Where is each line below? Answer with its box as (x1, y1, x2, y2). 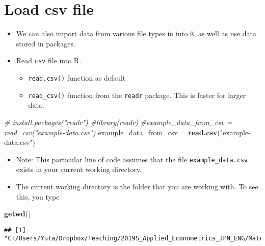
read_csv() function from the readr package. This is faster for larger (28, 89, 246, 100)
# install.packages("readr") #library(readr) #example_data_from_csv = (4, 116, 232, 127)
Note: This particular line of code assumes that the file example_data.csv (16, 154, 248, 164)
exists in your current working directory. (16, 164, 142, 175)
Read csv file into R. (16, 55, 82, 66)
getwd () (4, 208, 31, 219)
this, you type (16, 191, 60, 202)
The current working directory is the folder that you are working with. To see (16, 181, 258, 191)
